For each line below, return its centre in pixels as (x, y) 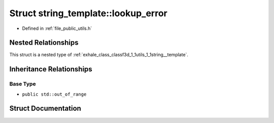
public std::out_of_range (54, 94)
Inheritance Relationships (51, 69)
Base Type (23, 84)
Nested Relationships (44, 43)
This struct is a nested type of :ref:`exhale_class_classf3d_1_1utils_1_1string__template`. (99, 55)
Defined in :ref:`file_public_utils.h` (57, 28)
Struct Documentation (45, 109)
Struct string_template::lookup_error (88, 13)
